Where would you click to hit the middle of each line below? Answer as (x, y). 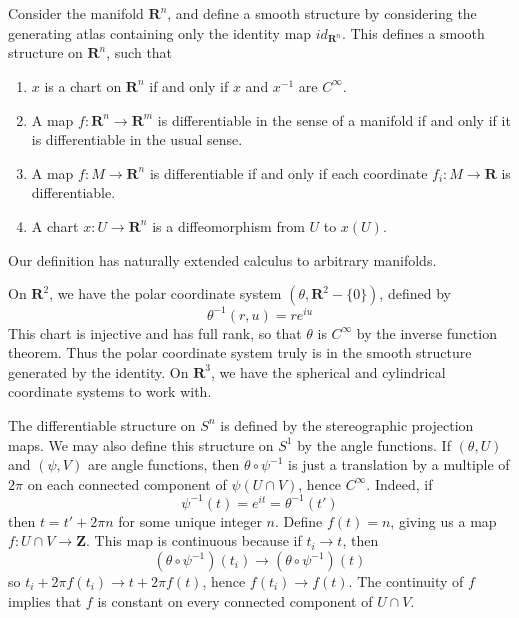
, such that (139, 52)
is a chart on (83, 85)
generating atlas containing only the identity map (160, 32)
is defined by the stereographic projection (347, 424)
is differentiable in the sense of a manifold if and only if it (334, 119)
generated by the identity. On (98, 371)
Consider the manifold (76, 13)
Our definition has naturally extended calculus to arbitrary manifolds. (222, 259)
